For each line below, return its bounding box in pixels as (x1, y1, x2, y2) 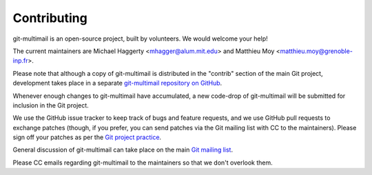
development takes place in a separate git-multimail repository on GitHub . (12, 79, 223, 87)
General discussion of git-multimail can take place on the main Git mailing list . (12, 145, 234, 154)
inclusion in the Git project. (12, 101, 89, 110)
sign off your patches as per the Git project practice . (12, 133, 162, 141)
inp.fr (12, 56, 28, 65)
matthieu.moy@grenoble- (280, 47, 353, 55)
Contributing (12, 10, 87, 25)
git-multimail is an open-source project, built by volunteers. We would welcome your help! (12, 34, 268, 43)
